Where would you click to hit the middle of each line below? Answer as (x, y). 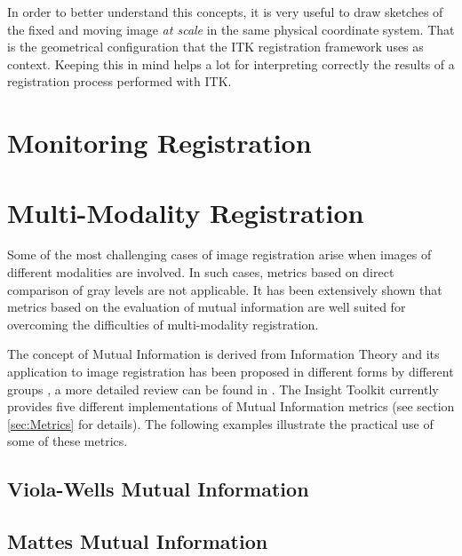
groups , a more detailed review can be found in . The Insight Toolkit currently (223, 389)
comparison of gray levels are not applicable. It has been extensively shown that (225, 289)
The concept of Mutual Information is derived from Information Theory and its (223, 354)
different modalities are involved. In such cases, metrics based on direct (201, 272)
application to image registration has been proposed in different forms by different (231, 372)
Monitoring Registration (159, 143)
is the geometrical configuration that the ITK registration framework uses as (215, 47)
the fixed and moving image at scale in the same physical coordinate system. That (231, 29)
